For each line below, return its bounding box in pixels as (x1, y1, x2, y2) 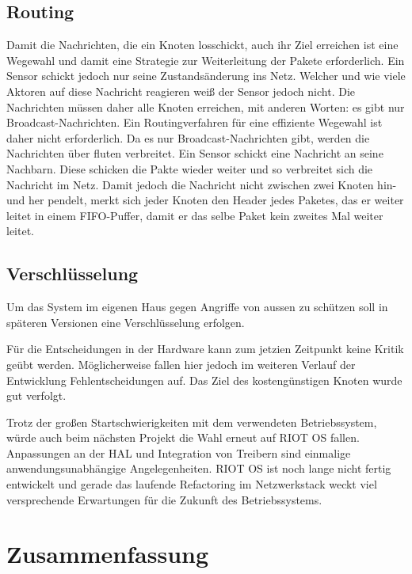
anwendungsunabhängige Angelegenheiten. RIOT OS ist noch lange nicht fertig (6, 460, 391, 477)
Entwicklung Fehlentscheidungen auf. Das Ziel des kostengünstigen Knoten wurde (6, 371, 402, 388)
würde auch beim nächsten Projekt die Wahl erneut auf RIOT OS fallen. (6, 429, 360, 446)
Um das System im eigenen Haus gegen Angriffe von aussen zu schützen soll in (6, 298, 388, 315)
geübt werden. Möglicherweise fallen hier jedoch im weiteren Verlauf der (6, 355, 356, 372)
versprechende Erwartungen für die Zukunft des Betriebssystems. (6, 491, 322, 507)
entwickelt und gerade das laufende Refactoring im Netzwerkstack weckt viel (6, 476, 377, 492)
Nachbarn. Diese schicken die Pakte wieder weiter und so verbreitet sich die (6, 160, 373, 177)
